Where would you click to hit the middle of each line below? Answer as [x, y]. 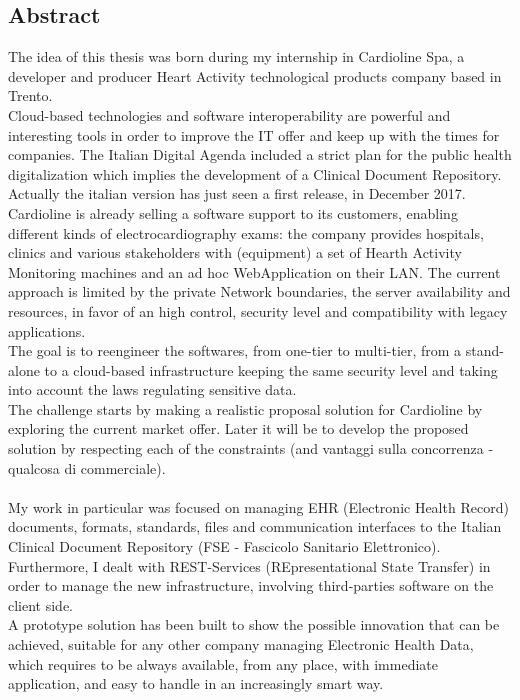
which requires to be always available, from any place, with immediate [223, 663]
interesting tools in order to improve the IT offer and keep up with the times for [254, 134]
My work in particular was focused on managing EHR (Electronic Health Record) [258, 506]
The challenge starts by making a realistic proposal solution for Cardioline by [245, 408]
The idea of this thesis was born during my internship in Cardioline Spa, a [236, 56]
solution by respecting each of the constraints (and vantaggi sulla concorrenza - [251, 448]
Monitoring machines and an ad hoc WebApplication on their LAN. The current [254, 271]
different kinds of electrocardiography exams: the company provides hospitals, [246, 232]
